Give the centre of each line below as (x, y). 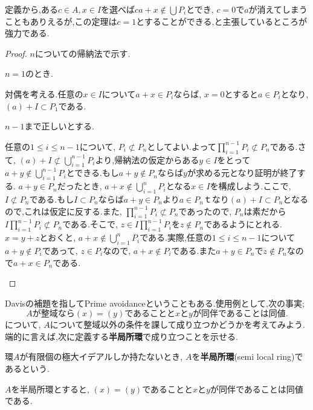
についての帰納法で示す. (82, 53)
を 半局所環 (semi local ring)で (247, 356)
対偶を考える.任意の (44, 93)
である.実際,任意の (176, 237)
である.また (194, 250)
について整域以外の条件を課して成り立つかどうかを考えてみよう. (177, 324)
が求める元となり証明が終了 (242, 173)
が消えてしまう (278, 9)
